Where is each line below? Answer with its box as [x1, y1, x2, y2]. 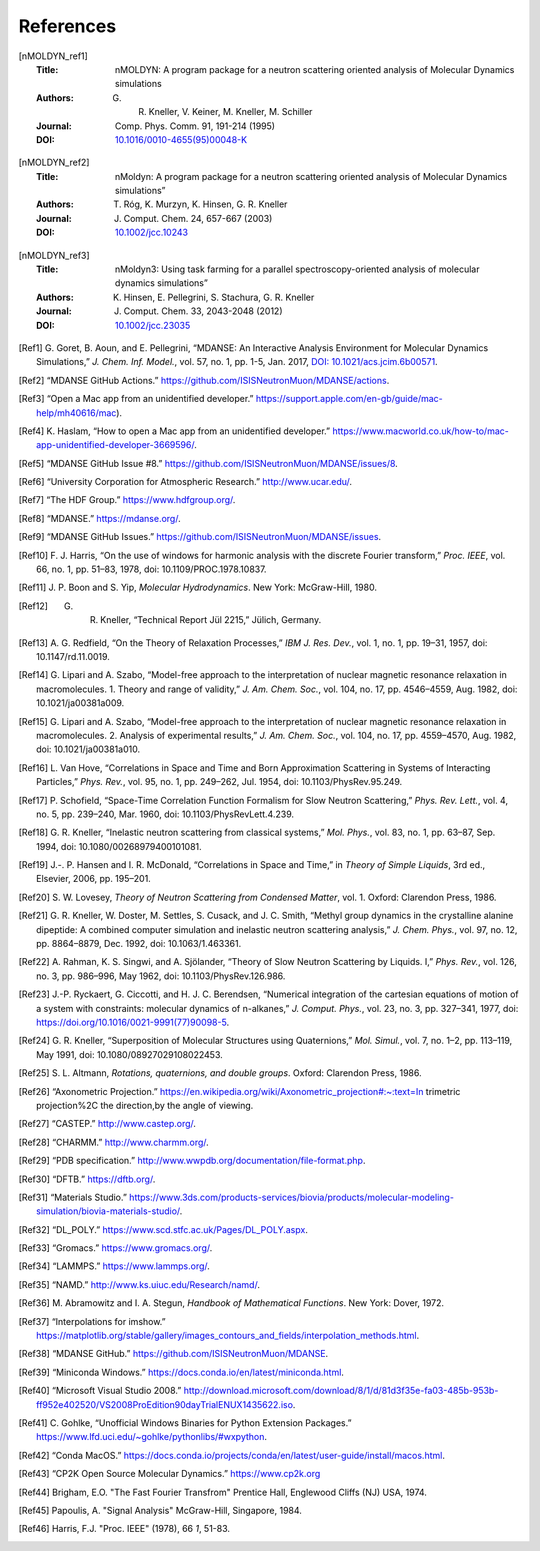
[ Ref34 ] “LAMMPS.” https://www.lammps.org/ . [18, 1260, 210, 1272]
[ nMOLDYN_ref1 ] [18, 50, 89, 62]
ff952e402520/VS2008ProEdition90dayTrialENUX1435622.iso [36, 1398, 294, 1410]
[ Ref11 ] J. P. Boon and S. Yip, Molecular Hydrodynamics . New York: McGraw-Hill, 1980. [18, 581, 377, 594]
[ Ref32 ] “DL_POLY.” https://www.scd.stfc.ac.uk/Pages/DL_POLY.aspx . [18, 1223, 309, 1235]
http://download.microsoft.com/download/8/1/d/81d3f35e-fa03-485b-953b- [183, 1385, 499, 1397]
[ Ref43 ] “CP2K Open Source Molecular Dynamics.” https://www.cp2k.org [18, 1468, 321, 1480]
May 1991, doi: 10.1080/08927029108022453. [36, 1048, 224, 1060]
